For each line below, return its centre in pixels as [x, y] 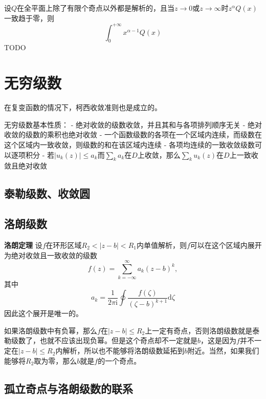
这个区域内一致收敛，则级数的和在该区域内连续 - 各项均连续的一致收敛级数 [129, 144]
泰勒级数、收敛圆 [47, 193]
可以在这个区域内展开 [226, 245]
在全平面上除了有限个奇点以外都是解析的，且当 [96, 8]
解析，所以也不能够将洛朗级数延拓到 [124, 351]
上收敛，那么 [159, 154]
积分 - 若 [40, 154]
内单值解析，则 [161, 245]
